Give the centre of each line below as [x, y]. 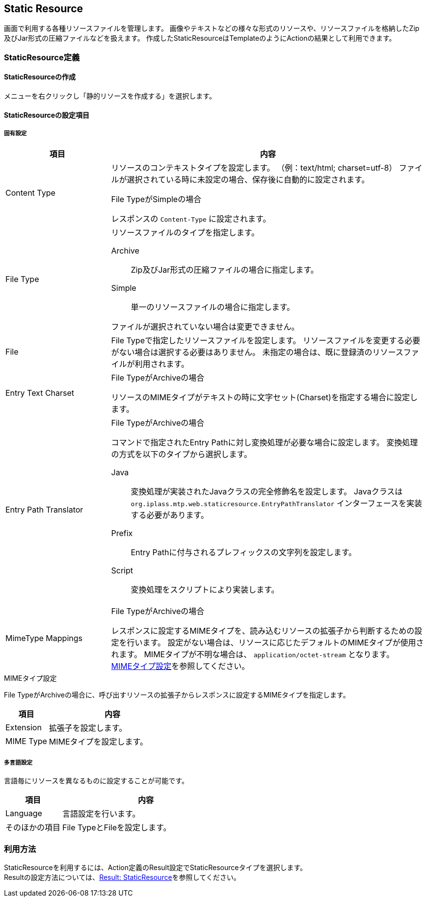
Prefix [122, 533]
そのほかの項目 [33, 828]
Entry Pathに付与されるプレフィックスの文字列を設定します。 [244, 553]
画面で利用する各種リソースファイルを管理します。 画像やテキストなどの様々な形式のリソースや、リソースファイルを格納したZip [212, 28]
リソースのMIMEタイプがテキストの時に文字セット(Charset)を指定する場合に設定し [264, 398]
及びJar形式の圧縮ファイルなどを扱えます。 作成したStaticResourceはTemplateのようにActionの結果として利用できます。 [200, 38]
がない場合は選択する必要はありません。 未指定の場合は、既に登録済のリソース [257, 352]
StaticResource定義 [42, 57]
